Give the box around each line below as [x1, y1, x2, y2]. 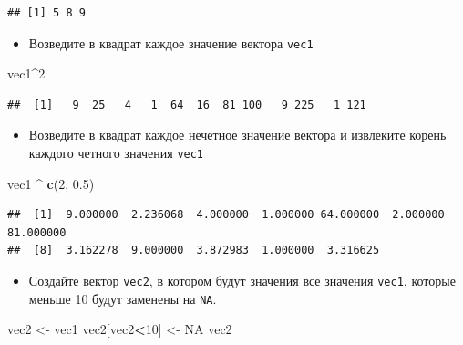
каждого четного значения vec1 [28, 143, 204, 162]
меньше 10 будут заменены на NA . [28, 288, 217, 308]
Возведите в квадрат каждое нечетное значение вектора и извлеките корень [28, 125, 447, 144]
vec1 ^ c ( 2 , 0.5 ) [7, 173, 95, 193]
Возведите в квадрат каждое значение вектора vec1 [28, 33, 314, 52]
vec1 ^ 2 [7, 64, 46, 83]
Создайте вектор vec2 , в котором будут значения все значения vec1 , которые [28, 271, 456, 290]
